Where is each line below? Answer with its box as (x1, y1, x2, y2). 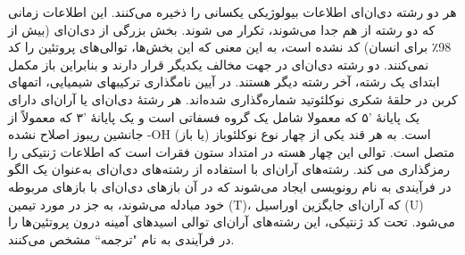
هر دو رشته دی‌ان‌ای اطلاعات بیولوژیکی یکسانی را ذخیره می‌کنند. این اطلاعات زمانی (8, 3, 457, 21)
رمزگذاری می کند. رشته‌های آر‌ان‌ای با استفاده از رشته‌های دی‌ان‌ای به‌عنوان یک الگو (8, 160, 450, 178)
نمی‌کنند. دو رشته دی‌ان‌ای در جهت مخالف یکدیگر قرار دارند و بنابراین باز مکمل (8, 54, 429, 73)
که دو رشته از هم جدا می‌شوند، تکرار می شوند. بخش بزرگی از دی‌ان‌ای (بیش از (8, 20, 436, 38)
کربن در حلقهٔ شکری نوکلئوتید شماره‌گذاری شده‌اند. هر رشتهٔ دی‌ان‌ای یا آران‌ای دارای (8, 89, 458, 108)
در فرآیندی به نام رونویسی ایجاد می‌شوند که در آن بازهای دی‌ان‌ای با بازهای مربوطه (8, 177, 452, 195)
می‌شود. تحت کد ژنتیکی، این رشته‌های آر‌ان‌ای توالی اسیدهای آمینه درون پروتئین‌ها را (8, 212, 455, 231)
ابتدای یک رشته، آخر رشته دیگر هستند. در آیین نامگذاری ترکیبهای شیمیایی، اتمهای (8, 72, 440, 91)
